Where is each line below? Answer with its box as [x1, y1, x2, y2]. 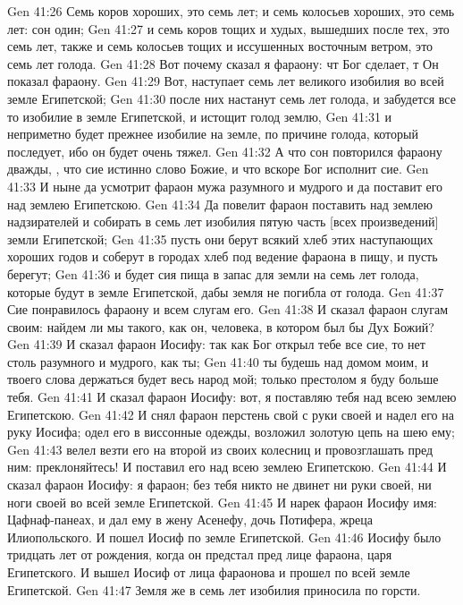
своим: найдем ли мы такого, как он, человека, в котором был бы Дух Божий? [7, 317, 434, 336]
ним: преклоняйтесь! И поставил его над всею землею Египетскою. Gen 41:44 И [7, 457, 447, 476]
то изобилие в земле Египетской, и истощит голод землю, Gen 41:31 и [7, 107, 392, 125]
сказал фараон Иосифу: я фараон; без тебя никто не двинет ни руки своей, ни [7, 475, 432, 494]
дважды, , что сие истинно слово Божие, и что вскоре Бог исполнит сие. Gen [7, 159, 429, 178]
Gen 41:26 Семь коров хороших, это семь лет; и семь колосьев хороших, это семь [7, 2, 455, 20]
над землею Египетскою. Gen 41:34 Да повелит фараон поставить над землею [7, 194, 433, 213]
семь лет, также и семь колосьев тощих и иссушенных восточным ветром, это [7, 37, 434, 55]
